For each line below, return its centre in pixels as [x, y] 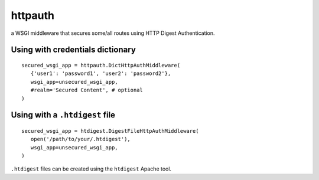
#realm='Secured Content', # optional [87, 90]
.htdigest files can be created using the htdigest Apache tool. [91, 169]
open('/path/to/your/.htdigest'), [81, 139]
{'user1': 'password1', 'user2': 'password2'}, [101, 73]
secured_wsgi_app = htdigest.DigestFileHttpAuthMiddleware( [110, 131]
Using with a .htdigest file [63, 115]
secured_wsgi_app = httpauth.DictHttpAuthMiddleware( [101, 65]
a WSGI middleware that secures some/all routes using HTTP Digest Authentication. [113, 33]
